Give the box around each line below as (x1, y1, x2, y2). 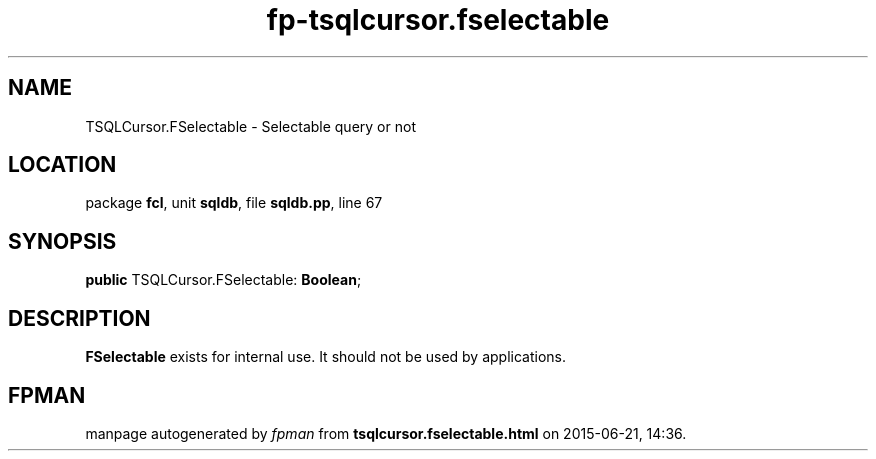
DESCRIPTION (8, 305, 151, 331)
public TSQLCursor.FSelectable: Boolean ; (85, 271, 362, 289)
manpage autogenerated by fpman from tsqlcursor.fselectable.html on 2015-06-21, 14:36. (85, 424, 687, 442)
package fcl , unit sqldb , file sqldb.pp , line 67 (85, 194, 383, 212)
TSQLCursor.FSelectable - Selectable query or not (85, 117, 416, 135)
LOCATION (8, 152, 117, 178)
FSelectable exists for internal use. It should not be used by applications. (85, 348, 567, 366)
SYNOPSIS (8, 228, 117, 254)
